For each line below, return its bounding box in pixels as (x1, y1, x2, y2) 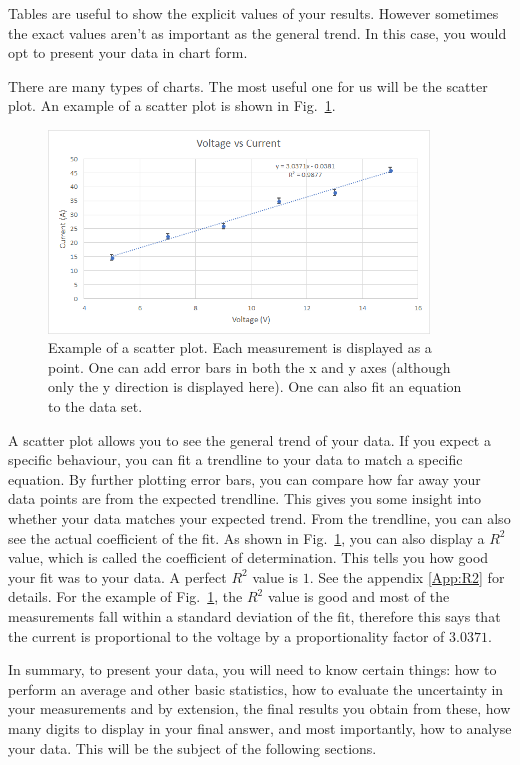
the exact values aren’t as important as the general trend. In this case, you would (8, 22, 507, 43)
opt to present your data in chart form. (8, 42, 248, 63)
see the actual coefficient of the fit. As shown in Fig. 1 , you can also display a (8, 527, 485, 548)
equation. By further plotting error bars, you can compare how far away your (8, 468, 481, 489)
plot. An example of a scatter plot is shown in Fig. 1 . (8, 95, 336, 116)
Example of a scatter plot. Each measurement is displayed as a (48, 337, 432, 358)
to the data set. (48, 396, 143, 417)
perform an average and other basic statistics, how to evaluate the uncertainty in (8, 678, 504, 699)
